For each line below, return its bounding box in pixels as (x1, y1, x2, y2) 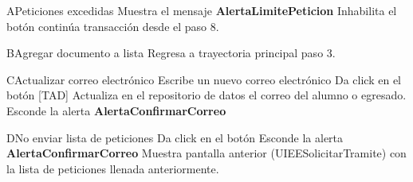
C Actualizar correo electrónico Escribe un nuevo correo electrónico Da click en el (6, 71, 401, 87)
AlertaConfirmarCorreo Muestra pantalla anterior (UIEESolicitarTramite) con (6, 145, 407, 161)
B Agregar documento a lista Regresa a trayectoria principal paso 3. (6, 45, 336, 61)
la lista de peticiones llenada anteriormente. (6, 160, 219, 176)
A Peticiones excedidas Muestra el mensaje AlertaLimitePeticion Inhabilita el (6, 2, 397, 18)
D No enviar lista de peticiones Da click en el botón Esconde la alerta (6, 129, 344, 145)
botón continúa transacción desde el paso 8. (6, 17, 219, 34)
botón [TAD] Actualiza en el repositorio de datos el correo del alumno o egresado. (6, 87, 407, 103)
